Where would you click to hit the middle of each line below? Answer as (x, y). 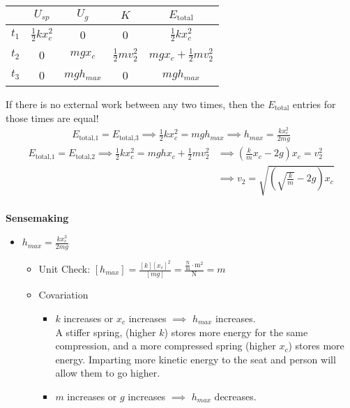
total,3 (129, 138)
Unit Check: (64, 269)
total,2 (85, 157)
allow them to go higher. (108, 373)
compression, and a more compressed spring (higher (166, 346)
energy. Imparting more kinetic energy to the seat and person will (196, 359)
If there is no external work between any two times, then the (135, 104)
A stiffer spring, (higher (106, 332)
